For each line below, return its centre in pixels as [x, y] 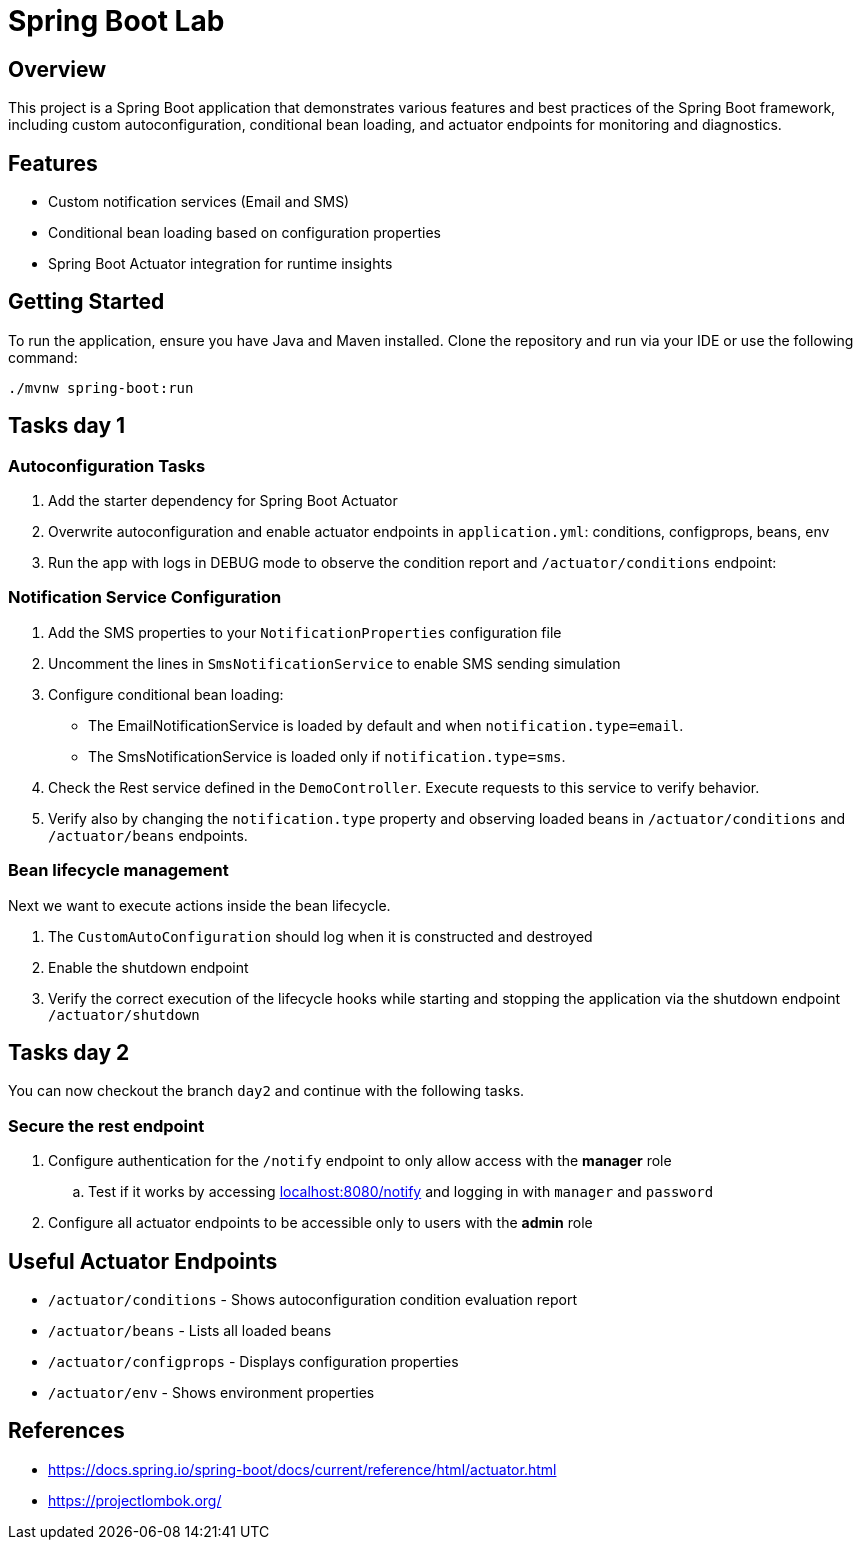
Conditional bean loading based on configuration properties [244, 233]
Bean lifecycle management [118, 870]
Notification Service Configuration [145, 597]
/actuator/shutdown [124, 1014]
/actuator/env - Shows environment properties [211, 1393]
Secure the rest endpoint [106, 1125]
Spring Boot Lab [116, 21]
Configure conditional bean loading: [166, 694]
